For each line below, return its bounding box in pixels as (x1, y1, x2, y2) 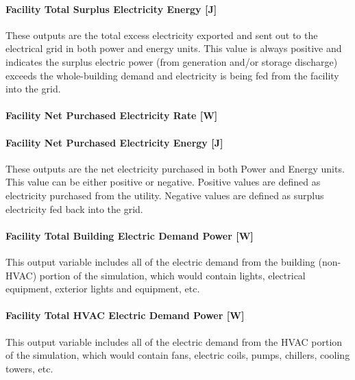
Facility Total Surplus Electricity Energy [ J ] (5, 1, 217, 16)
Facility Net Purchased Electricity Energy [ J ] (5, 135, 223, 149)
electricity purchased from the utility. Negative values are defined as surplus (5, 188, 324, 202)
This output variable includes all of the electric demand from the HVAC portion (5, 334, 343, 349)
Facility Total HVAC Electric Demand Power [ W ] (5, 308, 245, 322)
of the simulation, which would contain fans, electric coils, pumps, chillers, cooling (5, 348, 350, 362)
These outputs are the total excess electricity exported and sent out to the (5, 27, 318, 42)
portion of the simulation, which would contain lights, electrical (39, 268, 306, 282)
